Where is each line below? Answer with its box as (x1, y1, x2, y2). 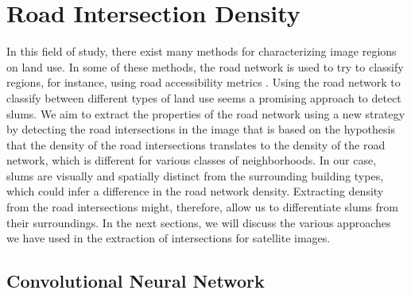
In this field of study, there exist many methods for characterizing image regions (6, 43, 397, 60)
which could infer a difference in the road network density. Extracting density (6, 183, 384, 199)
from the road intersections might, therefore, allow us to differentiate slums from (6, 199, 398, 215)
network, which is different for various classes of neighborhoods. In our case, (6, 152, 377, 168)
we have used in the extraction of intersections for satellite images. (6, 230, 331, 246)
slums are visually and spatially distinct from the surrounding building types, (6, 167, 384, 184)
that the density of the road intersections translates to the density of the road (6, 136, 386, 153)
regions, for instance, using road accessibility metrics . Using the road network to (6, 74, 401, 91)
